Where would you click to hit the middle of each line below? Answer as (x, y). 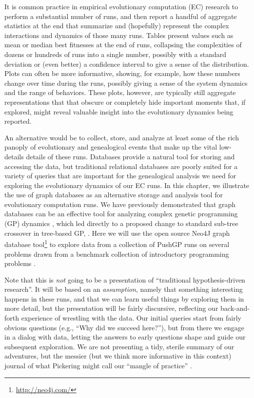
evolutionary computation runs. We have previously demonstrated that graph (120, 204)
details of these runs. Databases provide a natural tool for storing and (130, 156)
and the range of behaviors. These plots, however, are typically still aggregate (120, 92)
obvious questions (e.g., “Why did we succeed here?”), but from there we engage (124, 327)
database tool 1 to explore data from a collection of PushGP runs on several (117, 243)
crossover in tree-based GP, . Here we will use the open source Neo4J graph (117, 233)
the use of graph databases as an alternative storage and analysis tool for (114, 195)
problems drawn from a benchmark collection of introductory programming (117, 254)
